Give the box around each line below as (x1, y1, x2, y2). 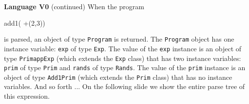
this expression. (4, 91, 50, 101)
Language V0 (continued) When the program (4, 1, 145, 11)
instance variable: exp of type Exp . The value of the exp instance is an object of (4, 43, 242, 53)
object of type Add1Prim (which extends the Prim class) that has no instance (4, 72, 232, 82)
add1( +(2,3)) (4, 17, 45, 28)
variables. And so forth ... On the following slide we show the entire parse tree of (4, 81, 245, 91)
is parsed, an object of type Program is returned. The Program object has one (4, 34, 234, 44)
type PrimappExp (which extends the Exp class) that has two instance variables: (4, 53, 241, 63)
